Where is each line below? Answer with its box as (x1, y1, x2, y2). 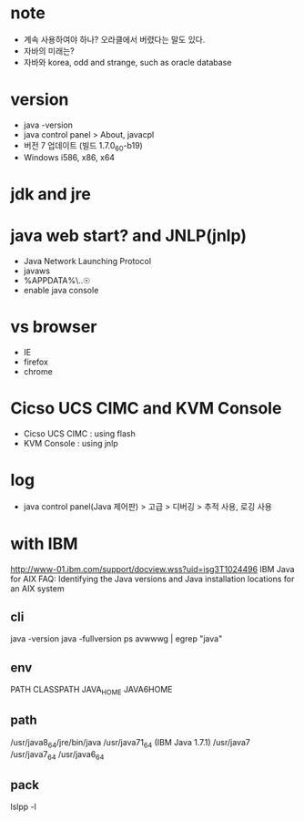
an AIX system (10, 582, 65, 594)
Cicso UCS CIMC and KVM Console (10, 397, 282, 418)
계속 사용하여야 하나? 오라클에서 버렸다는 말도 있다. (23, 34, 206, 45)
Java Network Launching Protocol (23, 255, 152, 266)
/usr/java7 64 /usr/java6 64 (10, 748, 105, 762)
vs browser (10, 316, 97, 337)
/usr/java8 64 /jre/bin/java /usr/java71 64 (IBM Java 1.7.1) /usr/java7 (10, 736, 251, 750)
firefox (23, 356, 49, 367)
